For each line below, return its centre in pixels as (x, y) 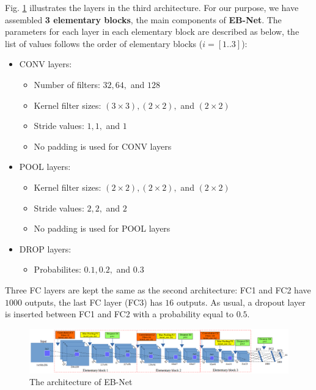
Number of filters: (67, 84)
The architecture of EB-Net (81, 382)
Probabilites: (57, 269)
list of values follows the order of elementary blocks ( (104, 43)
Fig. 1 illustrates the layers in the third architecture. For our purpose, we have (152, 7)
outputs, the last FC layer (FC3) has (94, 302)
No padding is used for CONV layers (103, 146)
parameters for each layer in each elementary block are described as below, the (152, 31)
